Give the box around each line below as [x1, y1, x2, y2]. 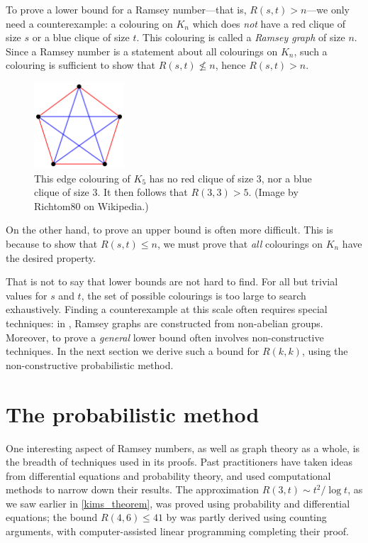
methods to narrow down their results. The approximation [6, 482, 260, 497]
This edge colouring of [34, 170, 130, 185]
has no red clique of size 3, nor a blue [149, 170, 312, 185]
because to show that [6, 236, 98, 251]
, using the [301, 344, 348, 358]
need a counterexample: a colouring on [6, 16, 173, 31]
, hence [215, 57, 246, 72]
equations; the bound [6, 510, 98, 525]
